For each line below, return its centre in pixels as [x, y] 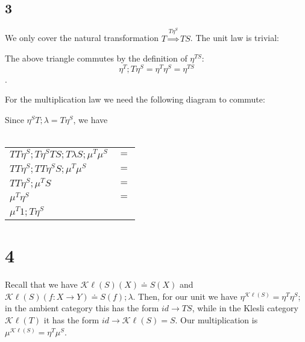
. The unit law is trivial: [234, 38]
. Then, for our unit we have [185, 296]
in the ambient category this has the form [82, 308]
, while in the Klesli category [245, 308]
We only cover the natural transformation [82, 38]
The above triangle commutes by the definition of [96, 58]
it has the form [71, 320]
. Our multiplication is [216, 320]
